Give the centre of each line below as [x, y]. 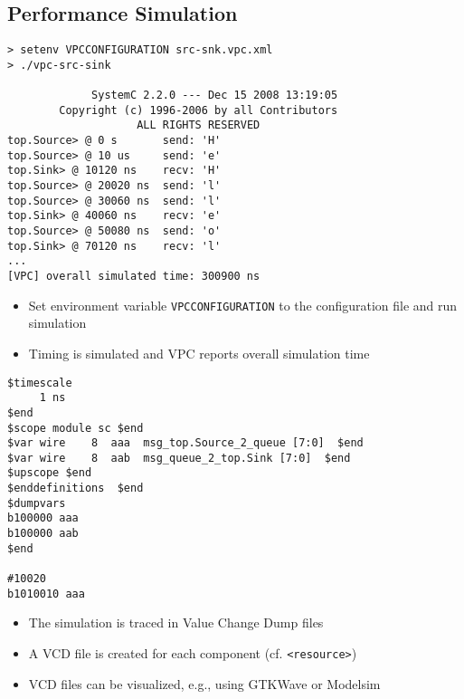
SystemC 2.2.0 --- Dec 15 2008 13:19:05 [215, 96]
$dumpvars [37, 503]
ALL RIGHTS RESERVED [199, 125]
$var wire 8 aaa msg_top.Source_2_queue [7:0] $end [185, 443]
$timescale [40, 383]
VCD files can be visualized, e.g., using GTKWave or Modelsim [204, 683]
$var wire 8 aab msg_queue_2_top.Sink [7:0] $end [179, 458]
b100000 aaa [43, 518]
